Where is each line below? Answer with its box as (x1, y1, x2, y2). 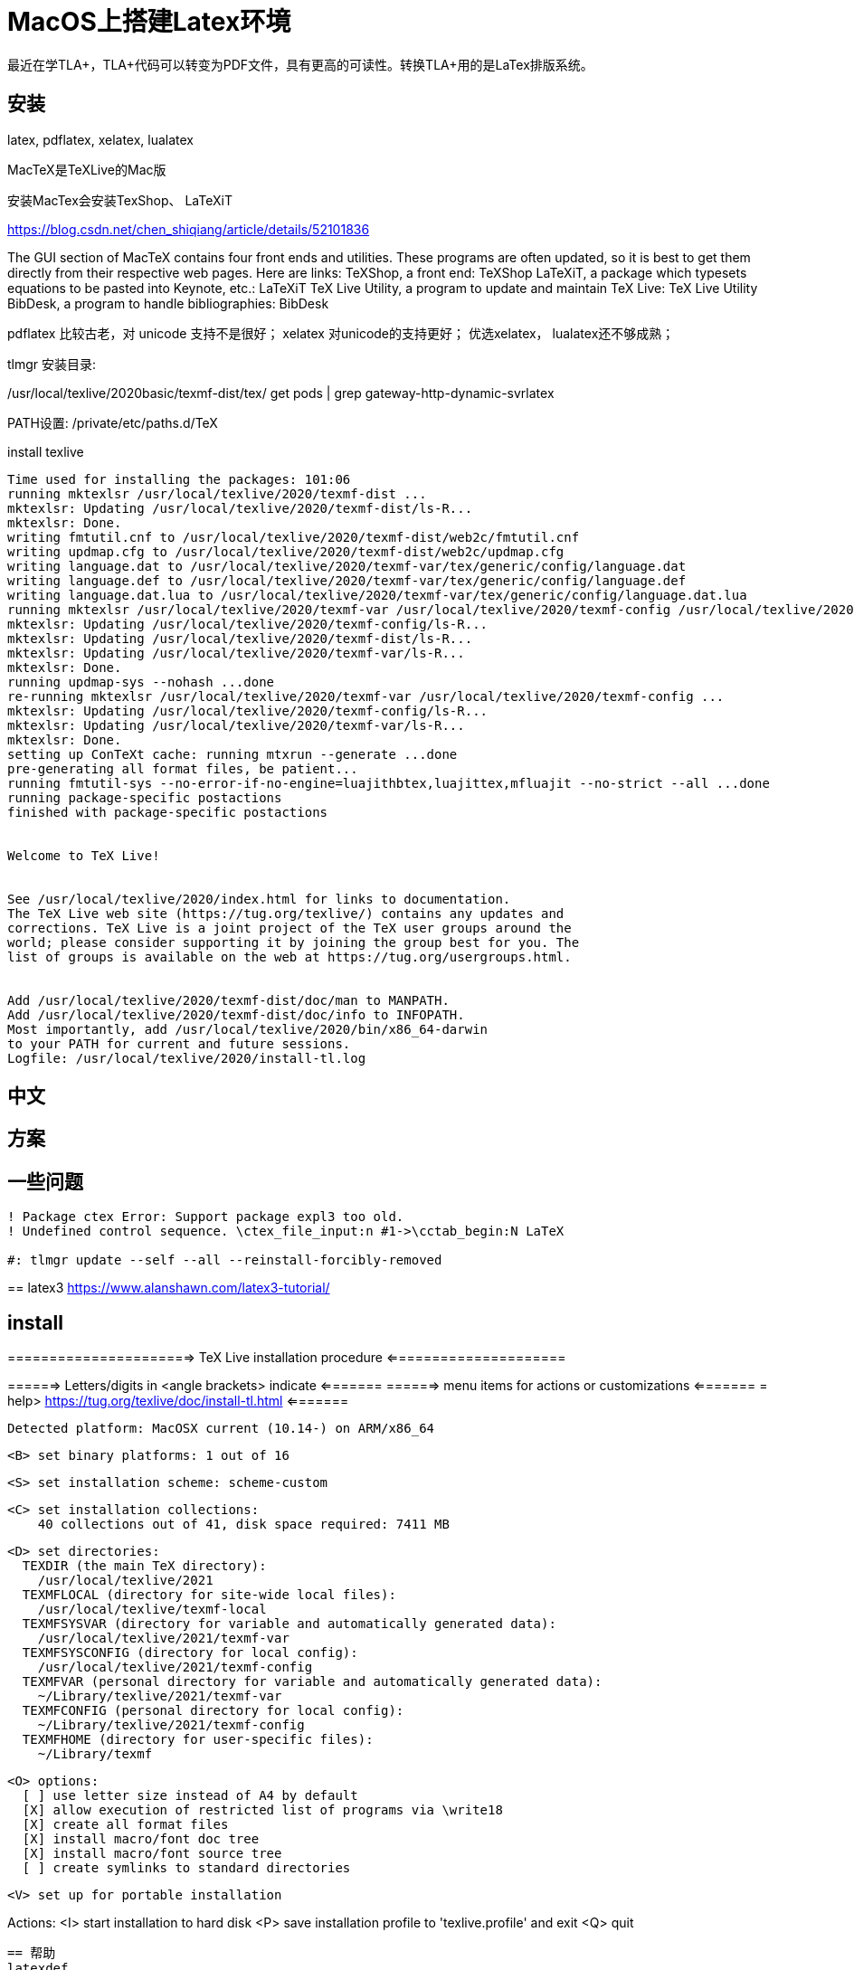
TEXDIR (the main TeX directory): (22, 1558, 267, 1574)
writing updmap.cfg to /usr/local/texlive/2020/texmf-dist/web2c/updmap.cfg (7, 544, 565, 559)
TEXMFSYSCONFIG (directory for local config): (22, 1645, 358, 1661)
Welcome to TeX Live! (7, 848, 160, 863)
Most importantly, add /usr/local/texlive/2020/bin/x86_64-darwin (7, 1021, 489, 1037)
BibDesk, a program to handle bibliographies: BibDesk (7, 295, 329, 311)
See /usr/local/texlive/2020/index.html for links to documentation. (7, 891, 511, 906)
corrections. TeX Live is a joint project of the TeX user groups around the (7, 920, 572, 935)
